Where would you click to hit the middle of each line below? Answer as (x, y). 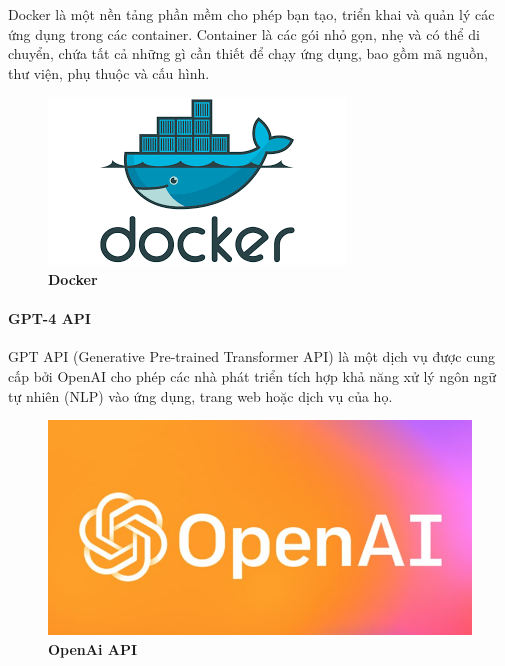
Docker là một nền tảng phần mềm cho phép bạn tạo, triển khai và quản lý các (251, 14)
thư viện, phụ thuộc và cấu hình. (109, 72)
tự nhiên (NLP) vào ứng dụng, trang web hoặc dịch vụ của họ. (200, 395)
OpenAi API (93, 648)
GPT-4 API (49, 318)
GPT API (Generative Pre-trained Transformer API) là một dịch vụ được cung (252, 356)
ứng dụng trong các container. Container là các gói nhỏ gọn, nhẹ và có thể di (244, 33)
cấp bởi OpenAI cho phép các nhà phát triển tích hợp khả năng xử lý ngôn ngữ (252, 375)
